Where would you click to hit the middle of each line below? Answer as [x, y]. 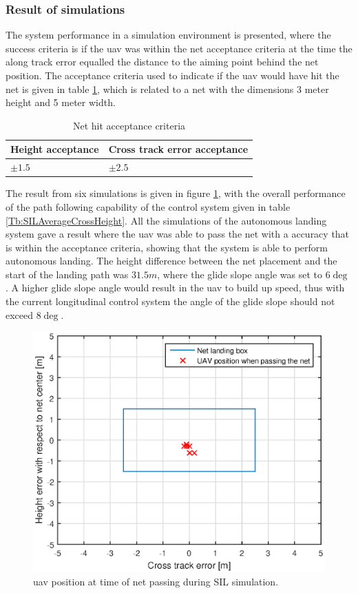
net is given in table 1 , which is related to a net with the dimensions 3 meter [167, 89]
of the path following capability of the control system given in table [148, 206]
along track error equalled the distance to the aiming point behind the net [162, 62]
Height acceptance [55, 149]
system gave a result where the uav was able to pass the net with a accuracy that [178, 234]
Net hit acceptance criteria [129, 125]
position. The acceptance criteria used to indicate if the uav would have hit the [172, 75]
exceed [20, 314]
